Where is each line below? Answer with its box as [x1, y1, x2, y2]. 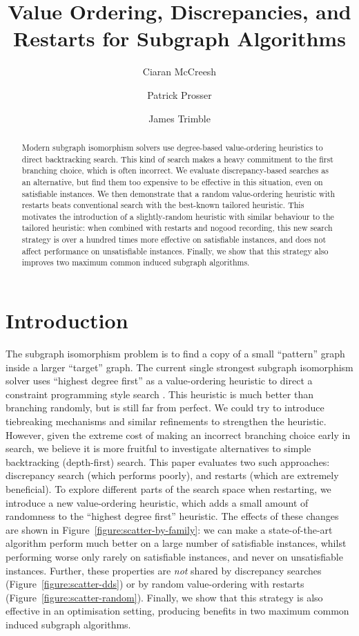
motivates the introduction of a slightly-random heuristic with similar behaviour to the [21, 210, 334, 222]
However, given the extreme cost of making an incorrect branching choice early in [6, 427, 351, 442]
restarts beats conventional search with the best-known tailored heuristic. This [21, 199, 304, 211]
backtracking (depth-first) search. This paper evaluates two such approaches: [6, 454, 330, 469]
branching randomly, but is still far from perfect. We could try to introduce [6, 400, 324, 415]
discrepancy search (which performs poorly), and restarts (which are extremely [6, 468, 339, 483]
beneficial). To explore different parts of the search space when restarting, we [6, 481, 331, 496]
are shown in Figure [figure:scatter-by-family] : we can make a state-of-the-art [6, 522, 333, 536]
